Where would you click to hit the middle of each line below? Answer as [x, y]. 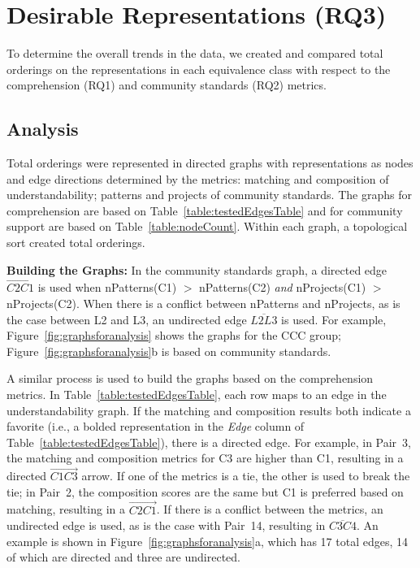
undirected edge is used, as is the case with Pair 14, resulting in [166, 525]
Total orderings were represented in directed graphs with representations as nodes [210, 163]
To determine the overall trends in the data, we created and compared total [195, 53]
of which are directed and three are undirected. [123, 557]
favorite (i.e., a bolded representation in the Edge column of [156, 426]
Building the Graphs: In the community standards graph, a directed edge [197, 269]
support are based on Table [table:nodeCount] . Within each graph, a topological [207, 226]
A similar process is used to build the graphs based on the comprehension [190, 378]
